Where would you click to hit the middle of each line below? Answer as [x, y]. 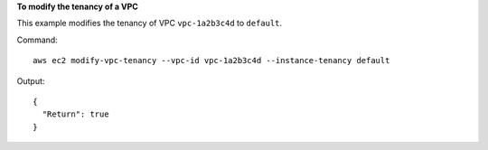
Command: [37, 40]
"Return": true [75, 114]
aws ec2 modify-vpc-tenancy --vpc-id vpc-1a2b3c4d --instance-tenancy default [211, 61]
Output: [31, 80]
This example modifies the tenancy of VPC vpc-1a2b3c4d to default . [150, 23]
